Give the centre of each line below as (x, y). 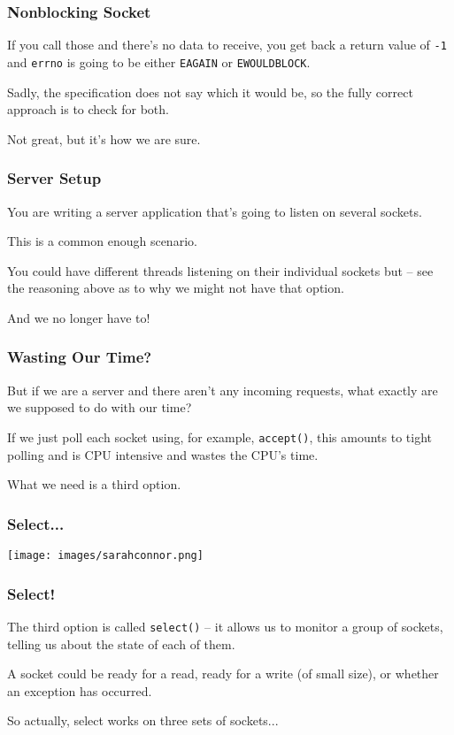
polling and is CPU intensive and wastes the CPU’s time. (163, 454)
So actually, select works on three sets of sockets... (143, 720)
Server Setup (54, 178)
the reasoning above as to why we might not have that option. (176, 288)
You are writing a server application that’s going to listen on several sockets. (215, 211)
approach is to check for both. (88, 109)
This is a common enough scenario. (102, 241)
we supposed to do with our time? (100, 407)
